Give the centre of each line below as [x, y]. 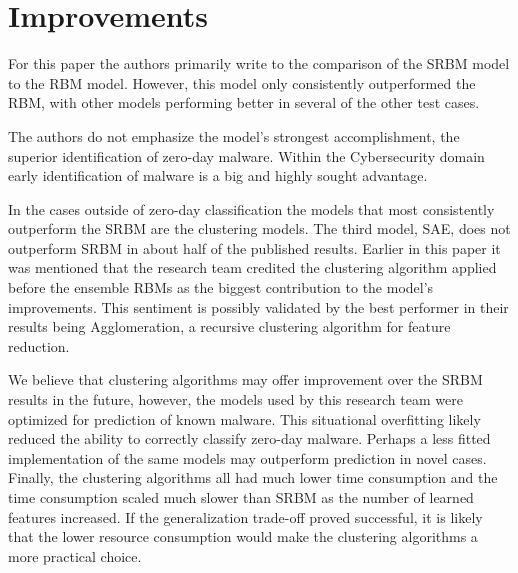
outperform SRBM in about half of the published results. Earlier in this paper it [254, 247]
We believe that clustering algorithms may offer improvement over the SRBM [245, 379]
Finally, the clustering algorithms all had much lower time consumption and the [253, 477]
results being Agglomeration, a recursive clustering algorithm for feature [229, 326]
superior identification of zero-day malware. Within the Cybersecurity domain [246, 155]
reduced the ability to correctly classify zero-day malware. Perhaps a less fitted [249, 438]
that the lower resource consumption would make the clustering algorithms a [243, 536]
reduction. [39, 345]
